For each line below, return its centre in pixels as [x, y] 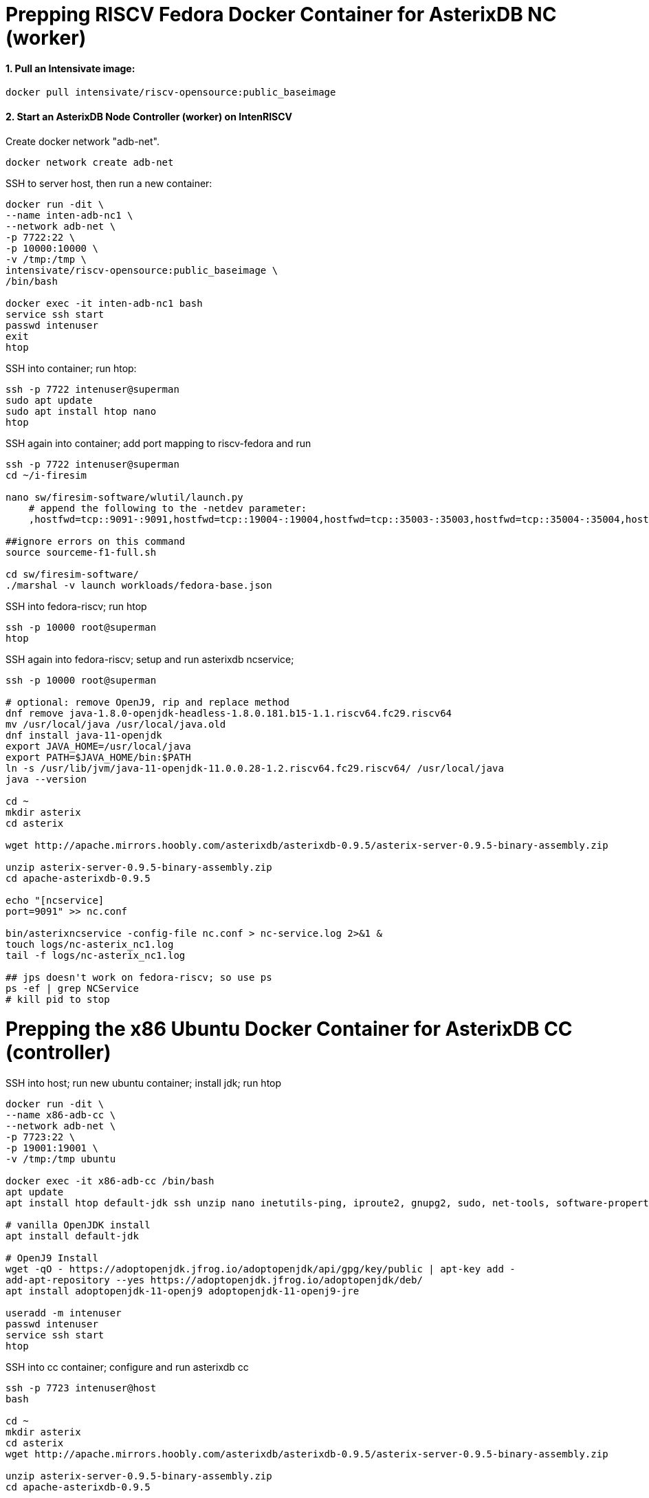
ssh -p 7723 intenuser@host [81, 1388]
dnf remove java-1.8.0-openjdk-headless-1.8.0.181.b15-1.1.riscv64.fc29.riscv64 [229, 713]
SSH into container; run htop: [71, 368]
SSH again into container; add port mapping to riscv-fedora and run [158, 443]
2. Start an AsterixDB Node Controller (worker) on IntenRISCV [149, 116]
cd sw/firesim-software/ [72, 574]
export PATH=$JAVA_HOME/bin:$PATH [98, 757]
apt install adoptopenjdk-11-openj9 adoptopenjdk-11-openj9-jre [183, 1291]
